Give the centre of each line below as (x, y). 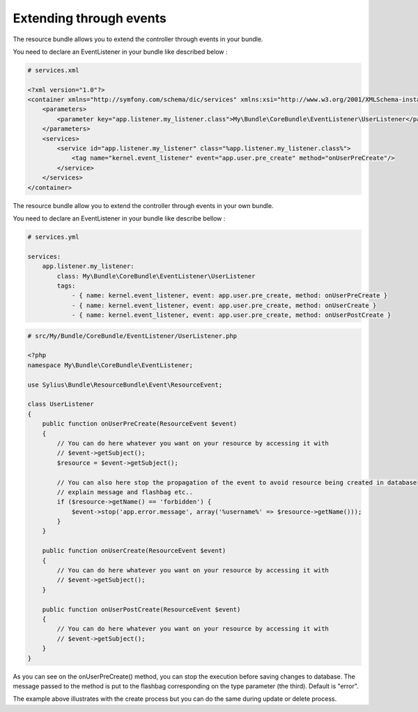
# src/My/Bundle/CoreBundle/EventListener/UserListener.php (132, 336)
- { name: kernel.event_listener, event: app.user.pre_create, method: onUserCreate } (224, 305)
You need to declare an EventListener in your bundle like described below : (120, 52)
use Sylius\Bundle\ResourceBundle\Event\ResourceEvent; (125, 385)
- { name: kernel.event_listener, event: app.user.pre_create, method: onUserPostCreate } (231, 315)
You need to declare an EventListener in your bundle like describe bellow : (119, 218)
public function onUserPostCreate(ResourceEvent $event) (141, 609)
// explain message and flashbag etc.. (125, 492)
